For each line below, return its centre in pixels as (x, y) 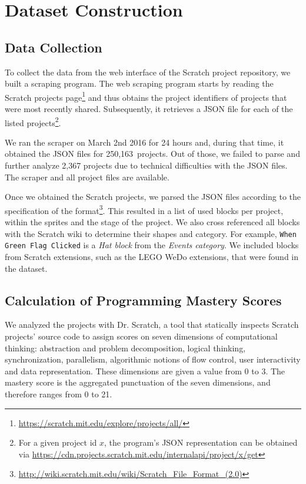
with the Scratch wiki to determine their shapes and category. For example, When (151, 233)
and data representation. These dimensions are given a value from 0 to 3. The (145, 371)
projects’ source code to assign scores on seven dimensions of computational (141, 336)
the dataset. (26, 268)
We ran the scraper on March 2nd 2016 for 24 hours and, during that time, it (144, 142)
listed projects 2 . (33, 121)
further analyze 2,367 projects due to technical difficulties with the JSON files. (146, 165)
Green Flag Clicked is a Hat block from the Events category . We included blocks (152, 245)
